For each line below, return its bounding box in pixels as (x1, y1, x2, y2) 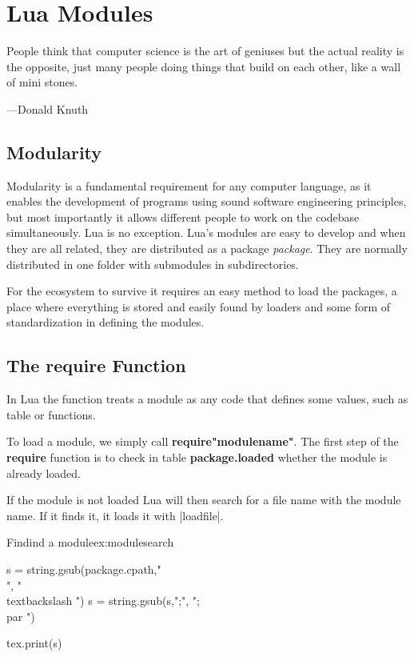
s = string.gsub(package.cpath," (6, 561, 161, 577)
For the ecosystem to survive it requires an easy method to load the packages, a (6, 282, 397, 299)
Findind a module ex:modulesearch (6, 534, 174, 551)
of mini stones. (6, 74, 78, 90)
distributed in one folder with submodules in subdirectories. (6, 255, 299, 272)
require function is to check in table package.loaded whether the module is (6, 449, 388, 466)
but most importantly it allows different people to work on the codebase (6, 208, 360, 225)
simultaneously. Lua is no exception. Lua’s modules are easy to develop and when (6, 224, 406, 241)
